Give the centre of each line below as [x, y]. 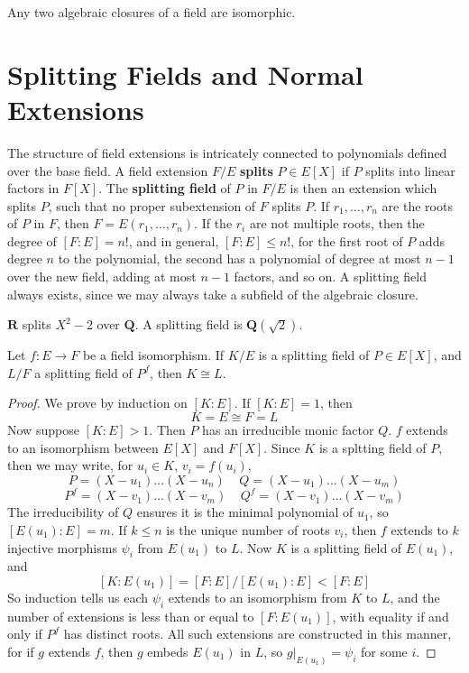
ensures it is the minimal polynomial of [245, 512]
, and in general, [174, 240]
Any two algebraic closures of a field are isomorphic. [152, 12]
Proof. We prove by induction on [97, 403]
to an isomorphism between [83, 447]
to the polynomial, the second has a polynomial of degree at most [239, 258]
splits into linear [410, 170]
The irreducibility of [63, 512]
